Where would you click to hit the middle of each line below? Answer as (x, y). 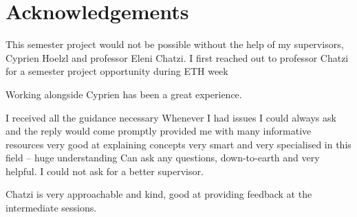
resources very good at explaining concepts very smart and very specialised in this (178, 144)
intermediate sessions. (51, 208)
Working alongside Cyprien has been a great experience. (124, 94)
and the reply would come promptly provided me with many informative (159, 131)
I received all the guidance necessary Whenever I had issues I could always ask (171, 117)
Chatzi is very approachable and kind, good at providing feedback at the (159, 194)
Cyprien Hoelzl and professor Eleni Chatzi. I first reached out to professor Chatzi (177, 57)
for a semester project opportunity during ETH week (117, 71)
